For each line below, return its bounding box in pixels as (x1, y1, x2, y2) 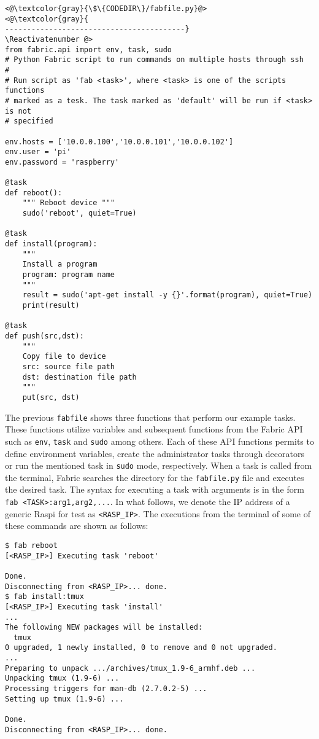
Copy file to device (22, 352, 106, 361)
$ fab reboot (5, 541, 58, 550)
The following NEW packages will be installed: (5, 623, 203, 632)
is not (5, 106, 31, 115)
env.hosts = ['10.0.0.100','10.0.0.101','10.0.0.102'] (5, 137, 234, 146)
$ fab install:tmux (5, 592, 84, 601)
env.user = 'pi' (5, 147, 71, 157)
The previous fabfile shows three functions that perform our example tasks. (5, 410, 296, 423)
